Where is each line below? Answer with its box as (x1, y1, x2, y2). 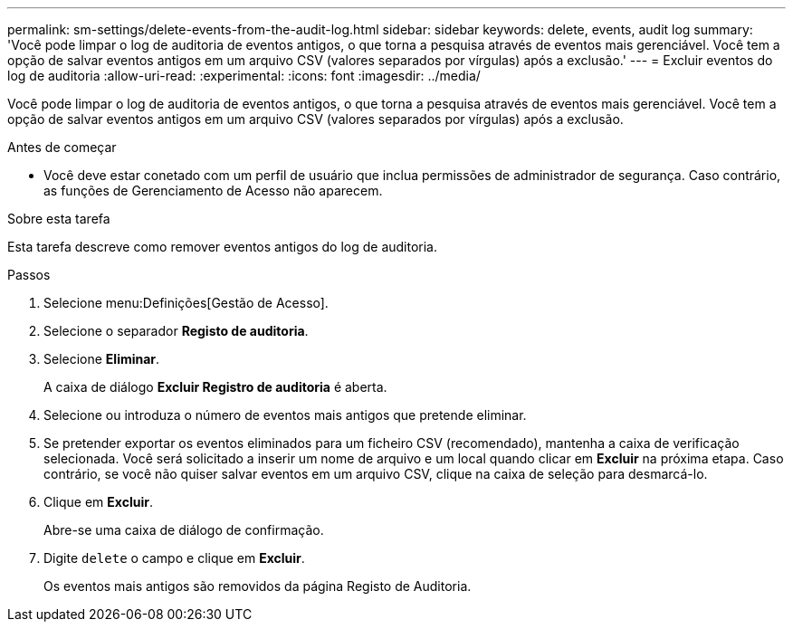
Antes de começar (7, 139, 117, 155)
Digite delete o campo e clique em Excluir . (43, 550, 305, 566)
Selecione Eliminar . (43, 351, 160, 367)
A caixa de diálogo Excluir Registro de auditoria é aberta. (43, 379, 387, 395)
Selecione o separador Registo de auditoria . (43, 323, 309, 338)
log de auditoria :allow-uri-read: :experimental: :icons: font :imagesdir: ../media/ (7, 68, 481, 83)
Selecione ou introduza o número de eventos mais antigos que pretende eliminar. (43, 407, 527, 423)
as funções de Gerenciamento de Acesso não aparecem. (43, 183, 383, 198)
